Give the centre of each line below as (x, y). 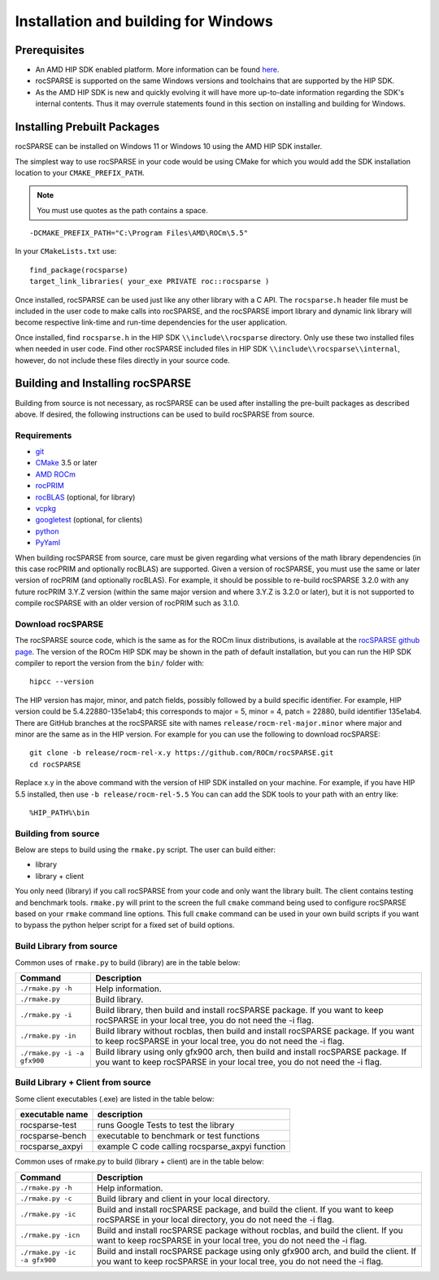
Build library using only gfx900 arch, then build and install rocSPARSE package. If (251, 1051)
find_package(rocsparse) (79, 270)
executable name (54, 1115)
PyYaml (48, 543)
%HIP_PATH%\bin (60, 813)
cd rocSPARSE (55, 764)
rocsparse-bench (53, 1136)
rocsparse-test (48, 1125)
